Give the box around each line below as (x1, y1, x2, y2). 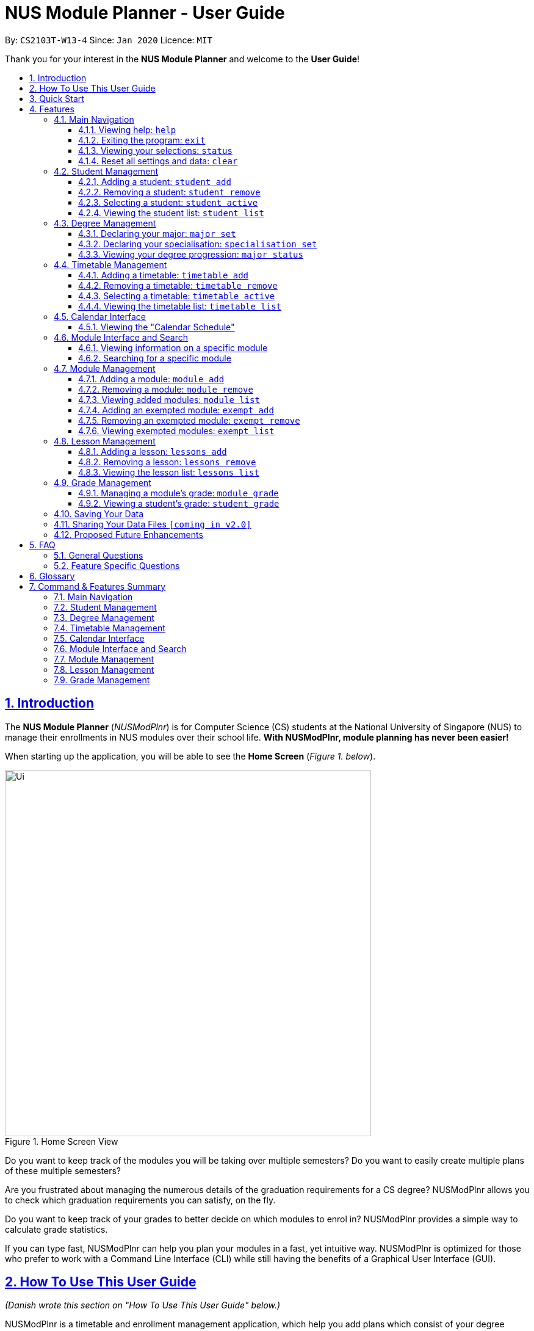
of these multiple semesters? (5, 1165, 121, 1176)
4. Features (29, 103, 74, 114)
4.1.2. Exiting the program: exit (78, 134, 206, 145)
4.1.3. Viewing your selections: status (78, 145, 233, 156)
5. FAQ (29, 539, 56, 550)
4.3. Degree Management (54, 217, 156, 228)
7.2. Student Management (54, 601, 157, 612)
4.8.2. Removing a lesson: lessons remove (78, 456, 256, 467)
